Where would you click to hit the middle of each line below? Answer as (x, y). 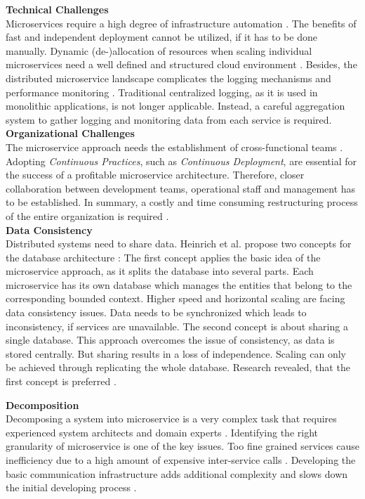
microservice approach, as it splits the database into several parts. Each (160, 271)
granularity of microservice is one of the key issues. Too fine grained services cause (183, 446)
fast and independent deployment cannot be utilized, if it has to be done (161, 37)
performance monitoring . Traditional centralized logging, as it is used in (162, 92)
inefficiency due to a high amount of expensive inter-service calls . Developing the (181, 460)
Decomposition (42, 404)
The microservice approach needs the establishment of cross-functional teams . (174, 147)
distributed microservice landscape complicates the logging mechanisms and (168, 78)
